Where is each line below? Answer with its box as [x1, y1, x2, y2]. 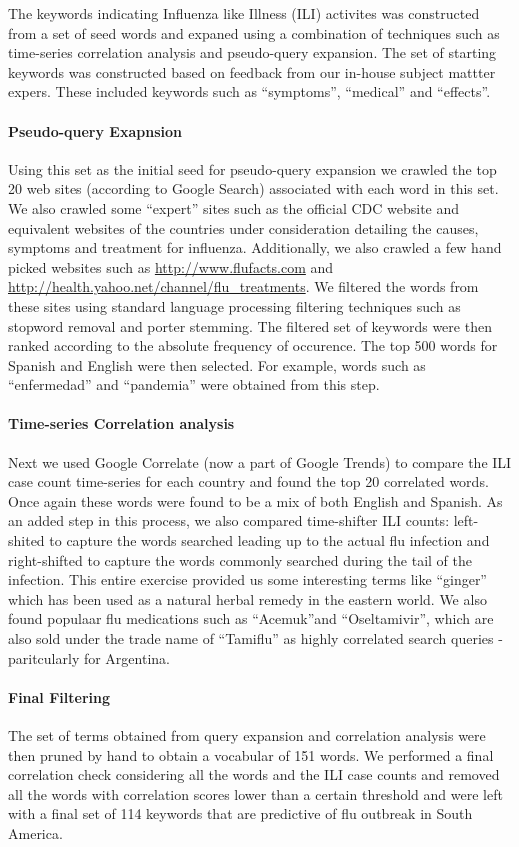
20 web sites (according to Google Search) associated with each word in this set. [8, 178, 499, 199]
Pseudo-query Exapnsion [8, 120, 182, 141]
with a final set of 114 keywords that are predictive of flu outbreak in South [8, 803, 473, 824]
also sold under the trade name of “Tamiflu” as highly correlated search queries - [8, 628, 503, 649]
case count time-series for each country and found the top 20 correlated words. [8, 471, 489, 492]
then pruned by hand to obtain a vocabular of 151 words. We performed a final [8, 744, 494, 765]
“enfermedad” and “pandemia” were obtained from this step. [8, 374, 380, 395]
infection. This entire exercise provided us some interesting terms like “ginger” [8, 569, 487, 590]
